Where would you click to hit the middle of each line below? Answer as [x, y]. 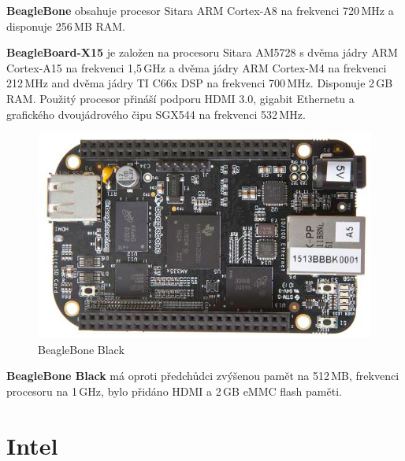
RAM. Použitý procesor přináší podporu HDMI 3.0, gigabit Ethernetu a [180, 98]
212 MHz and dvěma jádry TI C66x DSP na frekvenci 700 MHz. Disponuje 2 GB [200, 83]
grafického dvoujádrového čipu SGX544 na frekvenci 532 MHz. [156, 114]
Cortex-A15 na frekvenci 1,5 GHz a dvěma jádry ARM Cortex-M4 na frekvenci [197, 67]
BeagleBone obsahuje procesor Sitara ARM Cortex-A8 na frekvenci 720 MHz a [200, 10]
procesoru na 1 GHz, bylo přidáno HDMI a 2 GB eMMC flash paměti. [174, 391]
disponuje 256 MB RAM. [66, 26]
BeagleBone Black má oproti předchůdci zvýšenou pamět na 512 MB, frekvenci [203, 376]
